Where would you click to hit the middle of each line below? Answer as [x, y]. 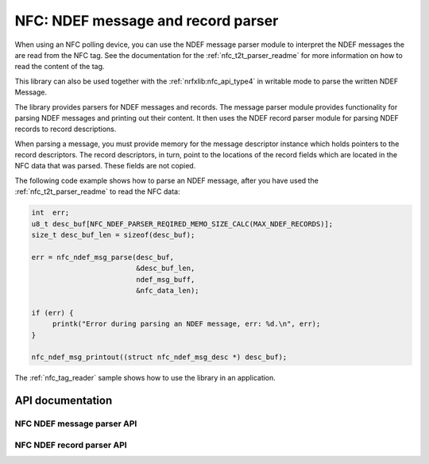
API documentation [64, 401]
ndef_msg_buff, [166, 279]
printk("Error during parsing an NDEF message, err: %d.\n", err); [186, 324]
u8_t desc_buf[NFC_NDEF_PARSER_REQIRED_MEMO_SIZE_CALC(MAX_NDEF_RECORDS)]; [182, 224]
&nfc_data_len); [168, 290]
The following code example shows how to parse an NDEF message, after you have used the [167, 180]
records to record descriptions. [66, 129]
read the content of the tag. [60, 67]
